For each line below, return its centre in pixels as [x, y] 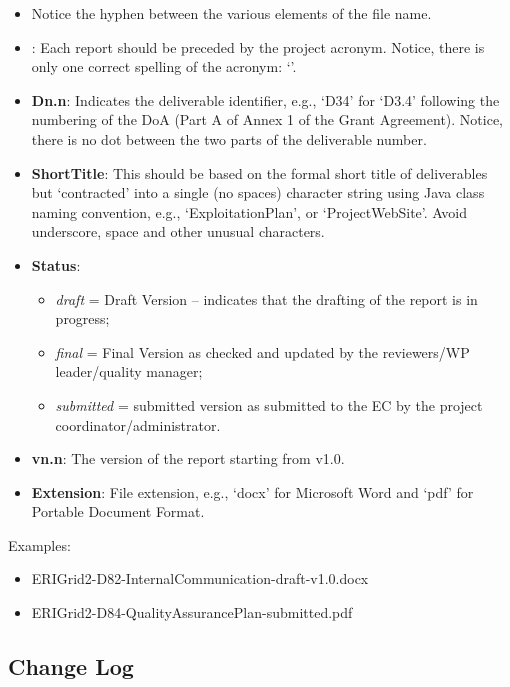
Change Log [71, 666]
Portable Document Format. [118, 511]
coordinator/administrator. [138, 424]
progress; [82, 318]
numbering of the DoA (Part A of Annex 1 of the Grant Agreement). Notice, [267, 119]
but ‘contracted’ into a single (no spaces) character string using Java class [258, 192]
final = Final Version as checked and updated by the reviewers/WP [262, 351]
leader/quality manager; [129, 371]
